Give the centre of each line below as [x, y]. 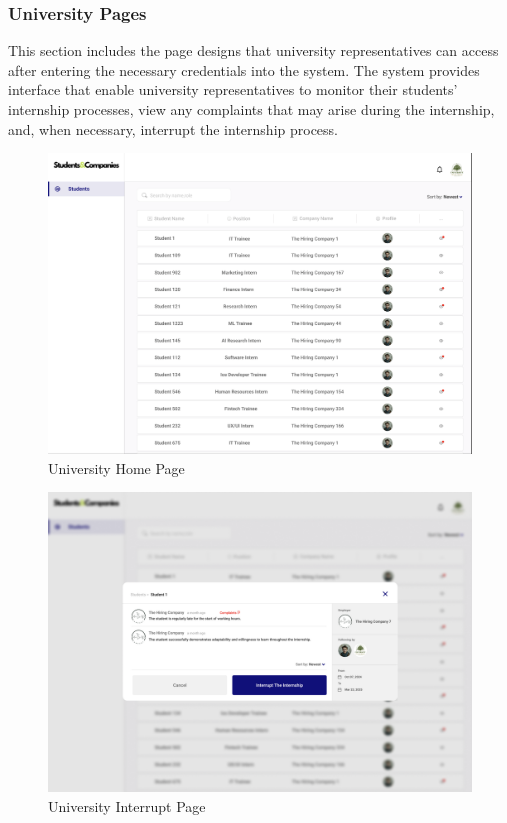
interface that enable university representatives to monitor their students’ [233, 89]
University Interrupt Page [127, 805]
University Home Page [116, 467]
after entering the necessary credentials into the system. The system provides [244, 69]
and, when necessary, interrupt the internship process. [173, 128]
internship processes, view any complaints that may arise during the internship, [251, 109]
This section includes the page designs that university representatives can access [253, 50]
